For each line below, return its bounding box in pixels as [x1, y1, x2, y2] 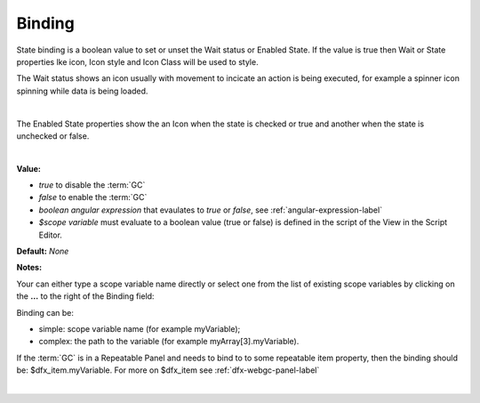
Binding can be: [16, 307, 75, 318]
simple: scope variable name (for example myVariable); [38, 323, 241, 334]
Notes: [16, 262, 43, 273]
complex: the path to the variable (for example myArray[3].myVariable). [38, 336, 300, 347]
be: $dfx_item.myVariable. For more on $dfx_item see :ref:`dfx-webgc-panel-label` [16, 365, 320, 375]
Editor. [38, 230, 62, 240]
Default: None [16, 246, 69, 257]
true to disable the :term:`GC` [38, 180, 146, 190]
